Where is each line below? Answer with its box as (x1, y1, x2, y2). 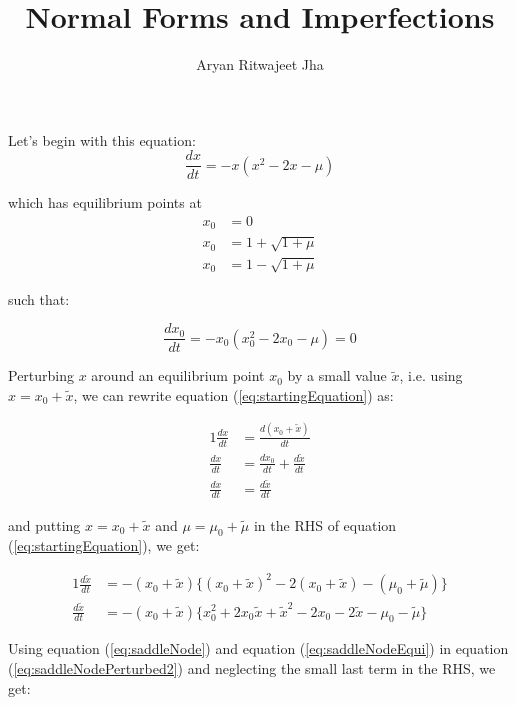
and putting (8, 514, 81, 535)
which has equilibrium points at (8, 192, 202, 213)
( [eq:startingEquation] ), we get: (8, 535, 200, 556)
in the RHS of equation (253, 514, 397, 535)
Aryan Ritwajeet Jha (196, 54, 324, 75)
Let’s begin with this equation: (8, 129, 196, 150)
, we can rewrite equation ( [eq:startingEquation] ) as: (73, 384, 394, 405)
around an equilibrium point (91, 365, 265, 386)
